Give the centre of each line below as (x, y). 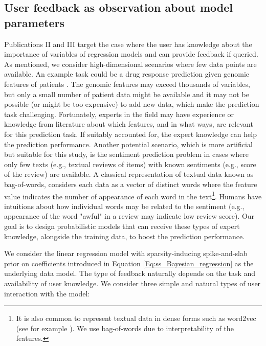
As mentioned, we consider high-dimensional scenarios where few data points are (130, 64)
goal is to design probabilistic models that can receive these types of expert (122, 226)
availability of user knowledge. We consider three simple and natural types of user (132, 283)
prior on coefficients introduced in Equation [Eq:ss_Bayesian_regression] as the (129, 263)
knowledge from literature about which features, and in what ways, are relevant (129, 124)
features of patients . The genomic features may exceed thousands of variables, (127, 84)
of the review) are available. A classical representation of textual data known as (129, 174)
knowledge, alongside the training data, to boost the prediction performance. (125, 236)
